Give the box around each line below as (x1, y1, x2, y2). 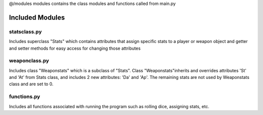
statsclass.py (9, 28, 42, 35)
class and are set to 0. (9, 81, 54, 87)
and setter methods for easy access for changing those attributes (9, 45, 141, 51)
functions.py (9, 93, 40, 100)
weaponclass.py (9, 57, 49, 64)
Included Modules (9, 13, 65, 21)
